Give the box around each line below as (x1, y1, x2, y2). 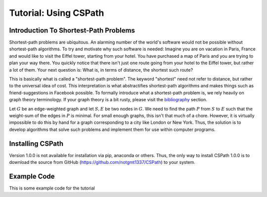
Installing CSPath (9, 139, 64, 148)
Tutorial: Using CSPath (9, 7, 104, 18)
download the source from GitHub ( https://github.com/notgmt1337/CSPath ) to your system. (9, 159, 195, 165)
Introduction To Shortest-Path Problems (9, 26, 135, 35)
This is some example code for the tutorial (9, 185, 95, 191)
